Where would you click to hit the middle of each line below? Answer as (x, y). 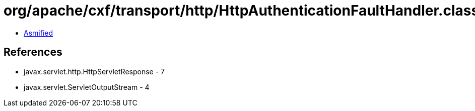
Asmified (39, 33)
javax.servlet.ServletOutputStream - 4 (87, 87)
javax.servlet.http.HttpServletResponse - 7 (94, 71)
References (33, 52)
